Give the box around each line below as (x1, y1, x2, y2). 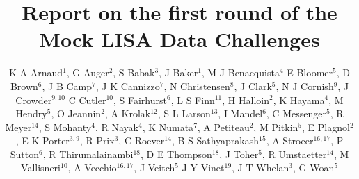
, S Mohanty (38, 119, 92, 134)
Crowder (15, 92, 52, 107)
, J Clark (234, 78, 272, 93)
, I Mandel (218, 106, 263, 121)
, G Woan (293, 160, 335, 175)
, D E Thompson (140, 146, 212, 161)
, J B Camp (42, 78, 93, 93)
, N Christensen (163, 78, 230, 93)
